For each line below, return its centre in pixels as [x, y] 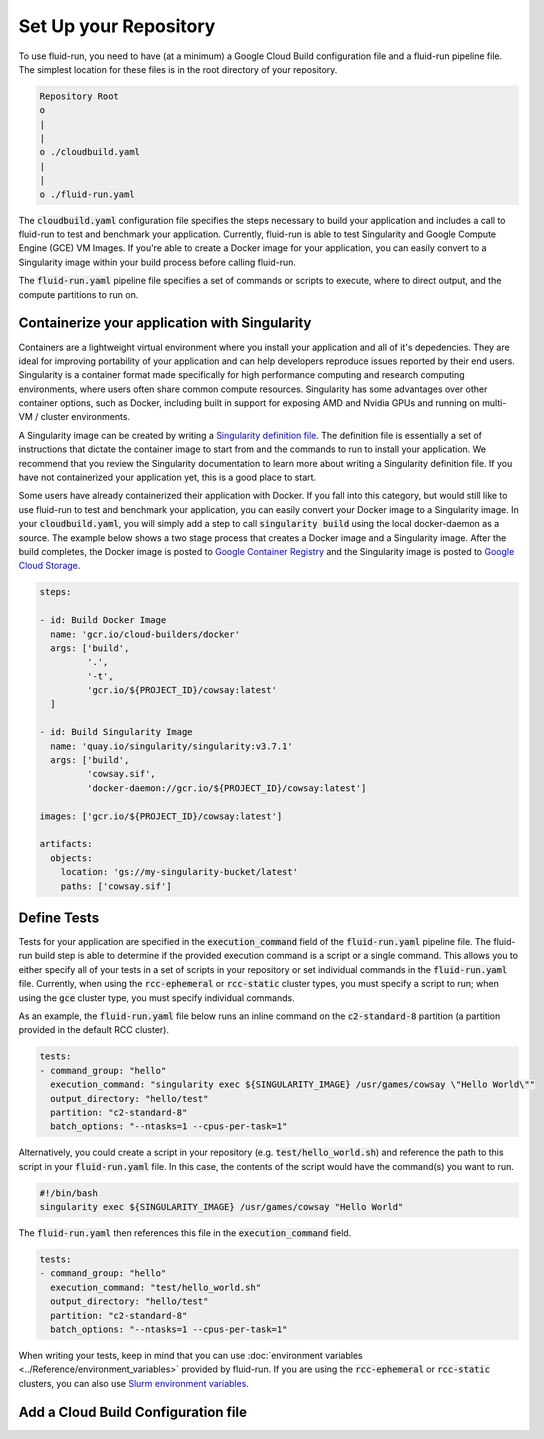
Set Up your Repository [117, 26]
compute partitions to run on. [78, 294]
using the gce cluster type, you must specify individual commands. [156, 997]
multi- [494, 403]
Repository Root [79, 96]
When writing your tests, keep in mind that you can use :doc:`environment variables [191, 1355]
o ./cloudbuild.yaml [89, 152]
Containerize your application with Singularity [165, 323]
